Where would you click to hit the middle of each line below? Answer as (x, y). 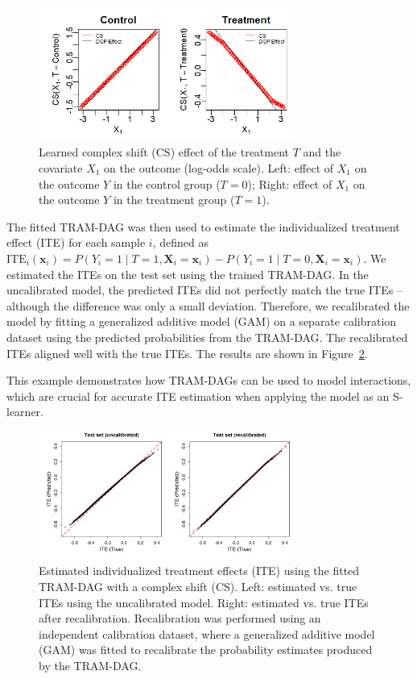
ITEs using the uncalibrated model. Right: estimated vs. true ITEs (204, 602)
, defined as (180, 242)
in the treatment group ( (174, 200)
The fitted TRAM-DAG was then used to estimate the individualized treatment (203, 226)
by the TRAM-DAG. (90, 666)
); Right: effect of (290, 183)
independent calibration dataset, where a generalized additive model (207, 633)
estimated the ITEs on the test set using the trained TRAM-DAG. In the (188, 274)
